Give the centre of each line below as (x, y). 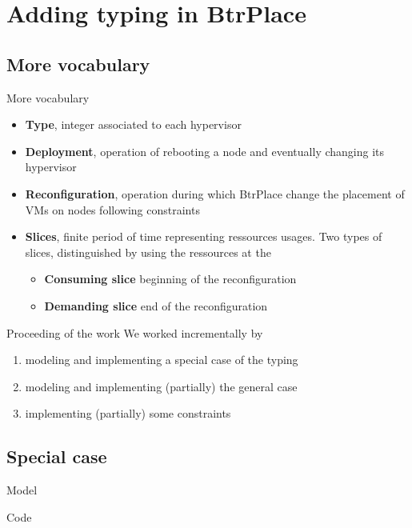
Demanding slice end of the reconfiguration (156, 305)
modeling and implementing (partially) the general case (161, 386)
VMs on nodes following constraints (112, 209)
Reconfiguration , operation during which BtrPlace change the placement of (215, 193)
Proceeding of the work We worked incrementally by (135, 332)
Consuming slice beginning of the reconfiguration (170, 279)
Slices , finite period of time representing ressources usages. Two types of (204, 236)
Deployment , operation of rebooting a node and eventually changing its (205, 151)
